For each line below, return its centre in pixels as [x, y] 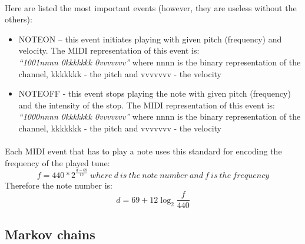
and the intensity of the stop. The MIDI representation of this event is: [147, 105]
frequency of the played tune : [57, 162]
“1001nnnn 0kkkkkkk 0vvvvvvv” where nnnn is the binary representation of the [160, 62]
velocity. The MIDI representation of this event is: [109, 50]
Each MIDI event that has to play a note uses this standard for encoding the [143, 151]
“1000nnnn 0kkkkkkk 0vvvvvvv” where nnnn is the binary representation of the [160, 116]
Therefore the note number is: [59, 185]
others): [19, 19]
